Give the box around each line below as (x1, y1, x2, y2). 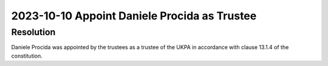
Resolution (11, 27, 56, 38)
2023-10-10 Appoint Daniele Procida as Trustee (11, 9, 257, 22)
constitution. (11, 52, 43, 59)
